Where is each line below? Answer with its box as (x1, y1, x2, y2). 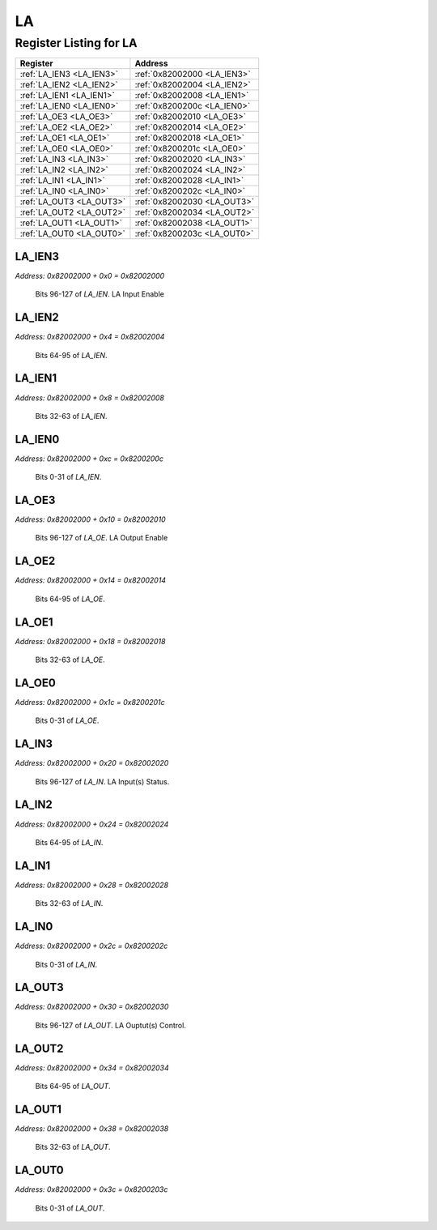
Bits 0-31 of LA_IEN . (35, 472, 102, 482)
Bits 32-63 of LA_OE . (35, 655, 105, 664)
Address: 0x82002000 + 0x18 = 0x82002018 (15, 636, 166, 646)
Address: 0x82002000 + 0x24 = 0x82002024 (15, 819, 169, 829)
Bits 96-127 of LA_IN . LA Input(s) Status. (35, 776, 170, 786)
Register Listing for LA (15, 36, 138, 50)
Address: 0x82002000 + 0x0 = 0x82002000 (15, 271, 165, 280)
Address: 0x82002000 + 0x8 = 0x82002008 (15, 393, 165, 403)
